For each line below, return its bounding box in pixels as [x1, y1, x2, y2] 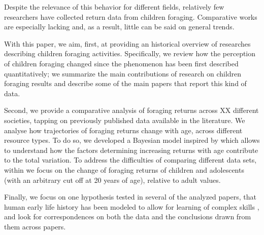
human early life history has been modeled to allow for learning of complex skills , [4, 201, 259, 212]
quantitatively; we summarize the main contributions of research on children [4, 68, 242, 79]
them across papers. [4, 221, 66, 231]
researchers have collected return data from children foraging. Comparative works [4, 11, 257, 22]
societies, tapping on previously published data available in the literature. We [4, 114, 245, 125]
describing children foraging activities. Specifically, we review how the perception [4, 48, 256, 59]
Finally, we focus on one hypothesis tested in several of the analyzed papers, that [4, 191, 256, 202]
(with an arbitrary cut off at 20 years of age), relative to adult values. [4, 174, 221, 185]
